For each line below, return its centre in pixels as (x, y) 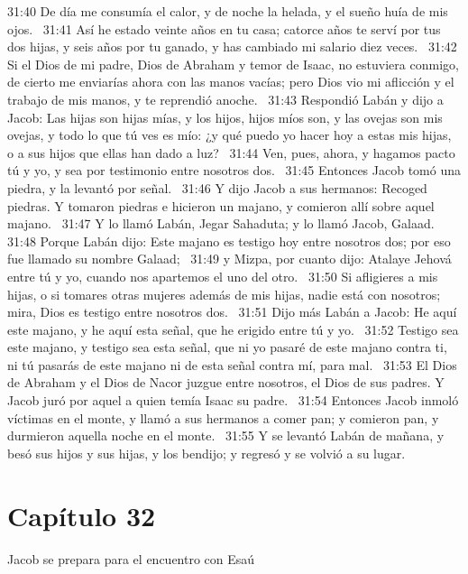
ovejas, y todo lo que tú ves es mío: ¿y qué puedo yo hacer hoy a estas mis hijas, (229, 135)
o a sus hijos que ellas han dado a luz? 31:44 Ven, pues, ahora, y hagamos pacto (231, 152)
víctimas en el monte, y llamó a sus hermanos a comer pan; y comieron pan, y (223, 417)
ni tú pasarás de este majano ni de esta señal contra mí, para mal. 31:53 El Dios (232, 364)
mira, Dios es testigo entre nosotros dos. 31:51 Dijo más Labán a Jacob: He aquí (232, 312)
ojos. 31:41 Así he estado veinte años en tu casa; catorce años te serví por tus (224, 28)
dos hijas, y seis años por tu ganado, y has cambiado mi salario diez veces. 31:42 (232, 46)
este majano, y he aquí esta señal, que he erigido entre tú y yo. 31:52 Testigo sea (233, 329)
